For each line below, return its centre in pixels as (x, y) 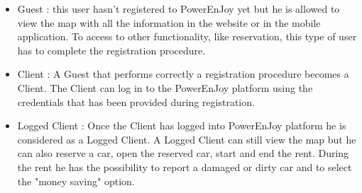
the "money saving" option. (76, 181)
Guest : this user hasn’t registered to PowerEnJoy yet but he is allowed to (179, 8)
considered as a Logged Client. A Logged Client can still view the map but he (187, 139)
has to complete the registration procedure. (111, 50)
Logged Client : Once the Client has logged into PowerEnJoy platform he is (182, 125)
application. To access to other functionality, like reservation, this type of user (187, 36)
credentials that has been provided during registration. (136, 101)
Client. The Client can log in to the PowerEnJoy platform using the (165, 87)
